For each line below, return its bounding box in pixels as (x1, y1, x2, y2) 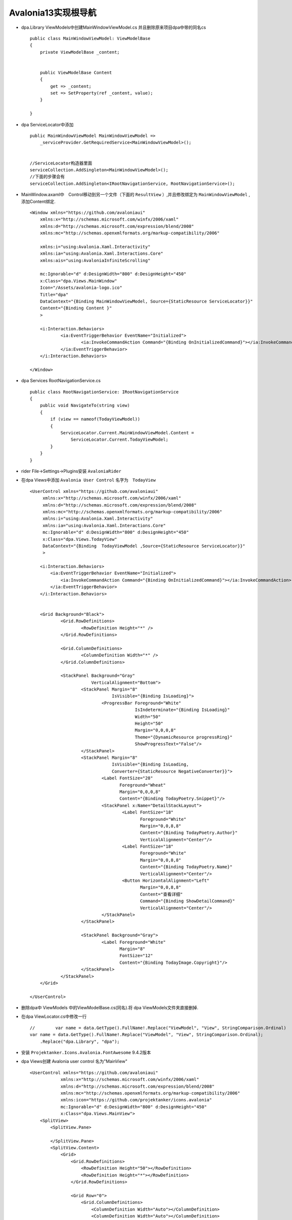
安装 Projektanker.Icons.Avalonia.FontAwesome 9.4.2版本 (21, 1050, 151, 1056)
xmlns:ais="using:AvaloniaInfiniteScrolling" (39, 258, 151, 263)
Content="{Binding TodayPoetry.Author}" (140, 830, 238, 835)
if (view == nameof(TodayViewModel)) (50, 416, 141, 422)
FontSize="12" (119, 953, 153, 958)
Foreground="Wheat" (119, 782, 166, 788)
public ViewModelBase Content (39, 70, 112, 75)
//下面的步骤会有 (30, 174, 65, 180)
